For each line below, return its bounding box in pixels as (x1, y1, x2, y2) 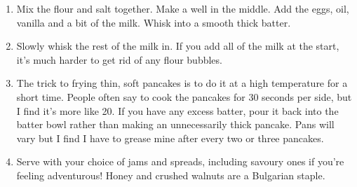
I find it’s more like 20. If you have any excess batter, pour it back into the (16, 103, 339, 118)
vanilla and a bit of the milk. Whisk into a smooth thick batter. (16, 15, 291, 29)
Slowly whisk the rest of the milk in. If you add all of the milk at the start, (16, 39, 339, 53)
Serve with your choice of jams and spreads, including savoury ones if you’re (16, 154, 344, 169)
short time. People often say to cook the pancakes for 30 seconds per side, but (16, 89, 352, 104)
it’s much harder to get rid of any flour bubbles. (16, 52, 222, 67)
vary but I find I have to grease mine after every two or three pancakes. (16, 130, 324, 145)
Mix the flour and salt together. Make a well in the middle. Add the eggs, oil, (16, 1, 349, 15)
